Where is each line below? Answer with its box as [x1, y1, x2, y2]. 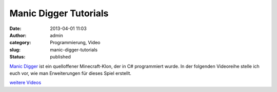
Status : [9, 54, 26, 60]
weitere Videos [9, 79, 42, 86]
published [50, 54, 71, 60]
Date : [9, 25, 22, 32]
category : [9, 40, 31, 46]
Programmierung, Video [50, 40, 101, 46]
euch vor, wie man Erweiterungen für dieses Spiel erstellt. [9, 70, 132, 76]
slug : [9, 46, 21, 53]
